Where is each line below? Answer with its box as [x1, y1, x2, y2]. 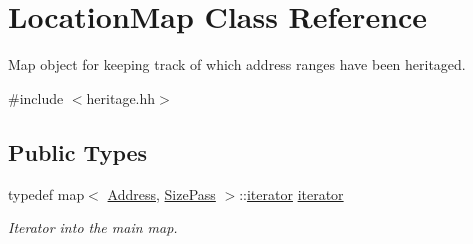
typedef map [8, 183, 85, 204]
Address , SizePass [107, 183, 216, 204]
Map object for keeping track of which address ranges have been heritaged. [8, 54, 466, 75]
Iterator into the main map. [8, 217, 178, 238]
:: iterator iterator [239, 183, 344, 204]
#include [8, 87, 64, 108]
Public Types [8, 136, 148, 167]
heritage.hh [86, 87, 156, 108]
